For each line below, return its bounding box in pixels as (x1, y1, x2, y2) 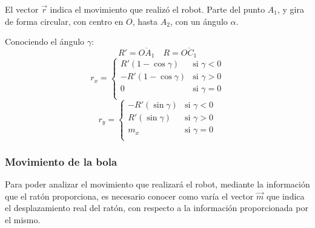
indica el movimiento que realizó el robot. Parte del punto (50, 3, 265, 15)
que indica (266, 189, 305, 202)
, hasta (132, 15, 158, 27)
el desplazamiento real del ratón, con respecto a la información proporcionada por (5, 201, 308, 214)
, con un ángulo (170, 15, 228, 27)
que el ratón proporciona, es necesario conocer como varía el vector (5, 189, 254, 202)
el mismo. (5, 213, 41, 226)
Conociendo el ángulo (5, 35, 85, 48)
